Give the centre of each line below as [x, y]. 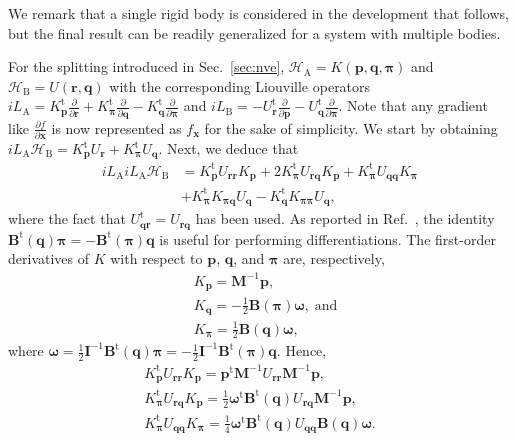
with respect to [156, 258]
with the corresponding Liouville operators [240, 85]
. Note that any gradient [413, 105]
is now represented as [116, 127]
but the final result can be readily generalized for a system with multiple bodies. [254, 32]
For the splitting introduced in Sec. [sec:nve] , [146, 66]
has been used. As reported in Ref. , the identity [345, 218]
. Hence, [301, 350]
